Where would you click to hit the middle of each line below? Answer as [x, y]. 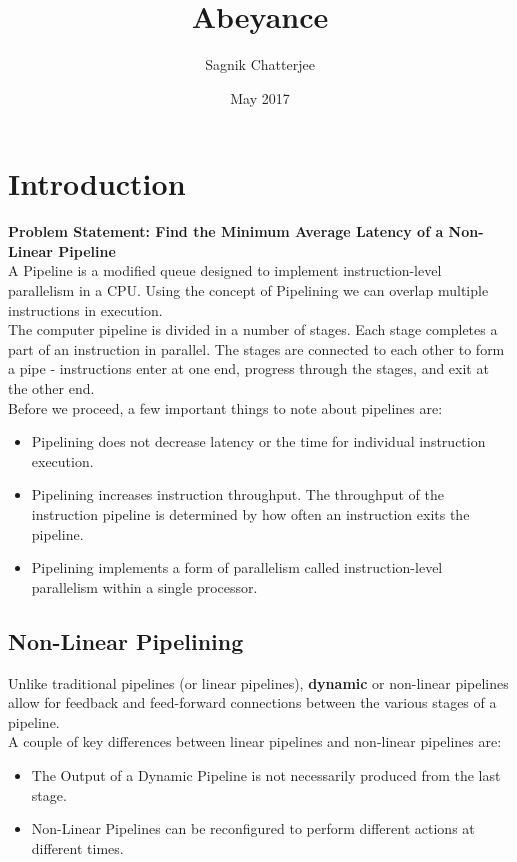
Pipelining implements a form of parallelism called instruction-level [237, 567]
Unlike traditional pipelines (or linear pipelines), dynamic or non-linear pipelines [258, 682]
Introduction [97, 183]
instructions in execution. [85, 309]
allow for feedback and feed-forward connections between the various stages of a [252, 702]
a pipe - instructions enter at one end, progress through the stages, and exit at [248, 368]
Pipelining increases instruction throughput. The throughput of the [237, 494]
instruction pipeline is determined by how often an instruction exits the [250, 513]
